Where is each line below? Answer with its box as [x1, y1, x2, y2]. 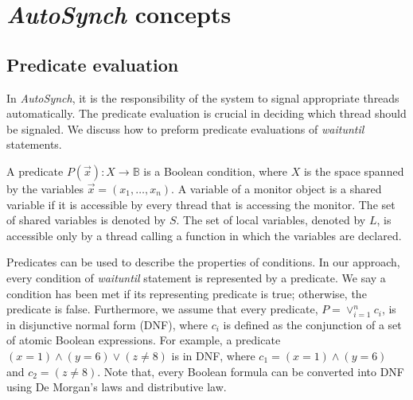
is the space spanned [303, 162, 404, 179]
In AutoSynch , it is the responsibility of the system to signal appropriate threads [6, 89, 399, 106]
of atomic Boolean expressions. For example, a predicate [6, 332, 281, 348]
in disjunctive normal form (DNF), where [6, 316, 208, 332]
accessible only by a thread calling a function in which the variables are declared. [6, 227, 402, 243]
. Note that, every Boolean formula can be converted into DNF [97, 363, 404, 379]
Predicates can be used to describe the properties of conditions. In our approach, [6, 254, 400, 270]
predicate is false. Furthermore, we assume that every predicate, [6, 301, 318, 317]
